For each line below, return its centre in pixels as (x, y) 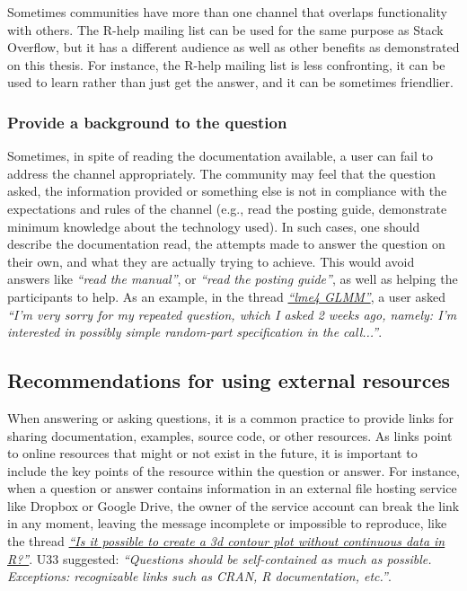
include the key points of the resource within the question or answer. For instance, (233, 470)
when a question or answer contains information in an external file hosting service (232, 488)
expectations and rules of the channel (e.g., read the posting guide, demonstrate (227, 208)
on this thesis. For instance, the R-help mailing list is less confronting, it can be (226, 64)
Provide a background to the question (147, 122)
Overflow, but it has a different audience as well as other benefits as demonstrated (233, 47)
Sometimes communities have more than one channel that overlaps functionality (227, 12)
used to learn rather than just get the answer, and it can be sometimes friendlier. (230, 82)
